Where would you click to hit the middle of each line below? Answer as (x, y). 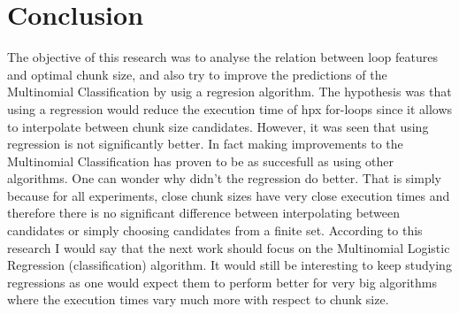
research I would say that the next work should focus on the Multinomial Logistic (229, 247)
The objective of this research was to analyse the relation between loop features (222, 57)
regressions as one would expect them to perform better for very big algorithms (222, 282)
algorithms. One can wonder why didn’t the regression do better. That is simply (224, 178)
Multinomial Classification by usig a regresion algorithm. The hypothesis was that (229, 92)
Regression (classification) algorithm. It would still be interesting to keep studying (229, 265)
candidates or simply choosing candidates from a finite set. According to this (215, 230)
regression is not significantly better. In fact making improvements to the (205, 144)
